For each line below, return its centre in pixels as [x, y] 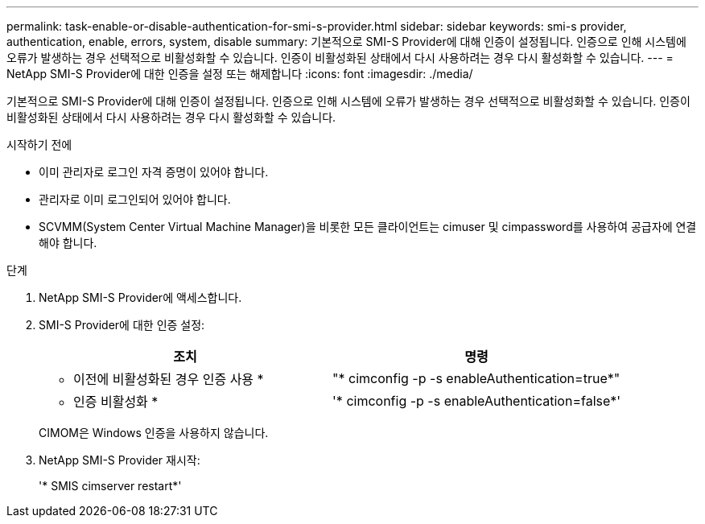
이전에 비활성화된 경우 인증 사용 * [169, 379]
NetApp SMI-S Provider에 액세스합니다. [140, 297]
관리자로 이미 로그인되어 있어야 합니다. [135, 199]
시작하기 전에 [39, 144]
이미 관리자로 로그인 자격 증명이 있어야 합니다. [154, 172]
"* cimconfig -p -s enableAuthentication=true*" [476, 378]
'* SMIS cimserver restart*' [110, 486]
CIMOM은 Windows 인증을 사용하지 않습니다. [154, 433]
